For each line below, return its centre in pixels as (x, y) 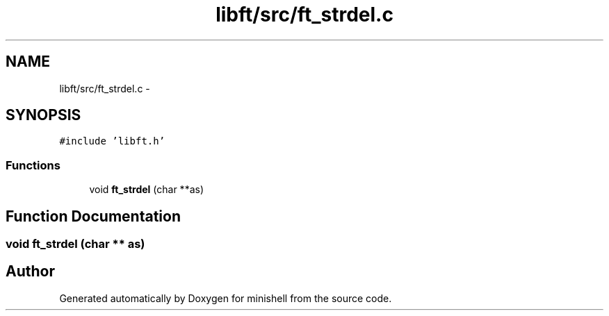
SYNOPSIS (43, 115)
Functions (33, 165)
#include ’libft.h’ (112, 141)
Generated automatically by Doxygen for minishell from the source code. (226, 298)
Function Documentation (93, 216)
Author (30, 272)
